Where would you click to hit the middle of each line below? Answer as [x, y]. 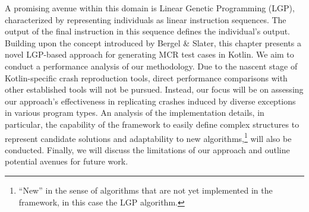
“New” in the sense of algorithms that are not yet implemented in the [146, 190]
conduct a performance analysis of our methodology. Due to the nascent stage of [151, 66]
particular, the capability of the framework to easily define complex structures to [152, 124]
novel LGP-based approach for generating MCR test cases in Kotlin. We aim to [149, 54]
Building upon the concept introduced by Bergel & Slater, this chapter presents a [153, 42]
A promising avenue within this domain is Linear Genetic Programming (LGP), [150, 8]
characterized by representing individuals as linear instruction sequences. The [146, 19]
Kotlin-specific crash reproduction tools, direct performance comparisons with [146, 77]
